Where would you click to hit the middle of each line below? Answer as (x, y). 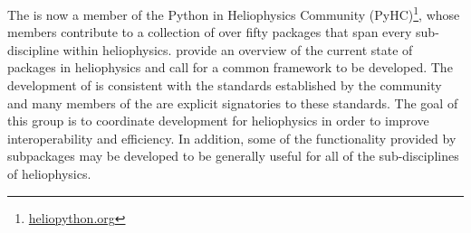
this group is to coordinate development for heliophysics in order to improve (218, 121)
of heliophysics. (49, 173)
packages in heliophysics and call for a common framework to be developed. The (230, 67)
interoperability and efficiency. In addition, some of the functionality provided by (232, 138)
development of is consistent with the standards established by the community (225, 85)
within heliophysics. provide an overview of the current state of (238, 49)
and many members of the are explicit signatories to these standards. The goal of (233, 103)
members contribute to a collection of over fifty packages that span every (210, 32)
